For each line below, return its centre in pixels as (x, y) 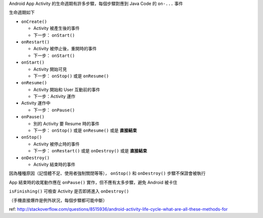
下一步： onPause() (54, 110)
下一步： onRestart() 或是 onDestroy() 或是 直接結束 (90, 151)
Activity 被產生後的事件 (56, 28)
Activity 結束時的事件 (54, 164)
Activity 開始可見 (50, 69)
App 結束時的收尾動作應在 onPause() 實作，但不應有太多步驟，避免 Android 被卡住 (93, 182)
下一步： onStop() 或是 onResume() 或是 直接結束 (85, 130)
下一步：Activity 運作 (54, 96)
